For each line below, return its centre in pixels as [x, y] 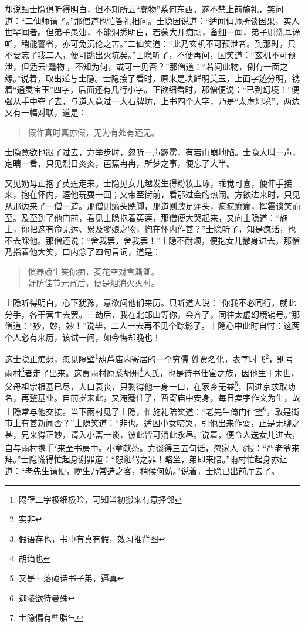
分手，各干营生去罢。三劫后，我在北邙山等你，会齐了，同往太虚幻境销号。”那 [152, 314]
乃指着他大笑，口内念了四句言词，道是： [83, 252]
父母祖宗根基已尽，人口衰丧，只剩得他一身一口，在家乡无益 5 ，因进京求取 [146, 385]
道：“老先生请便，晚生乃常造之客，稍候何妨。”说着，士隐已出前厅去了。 [142, 471]
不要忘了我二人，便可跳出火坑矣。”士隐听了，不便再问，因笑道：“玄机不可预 [150, 55]
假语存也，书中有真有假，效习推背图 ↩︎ [92, 538]
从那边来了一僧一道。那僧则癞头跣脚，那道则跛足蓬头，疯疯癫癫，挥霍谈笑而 [152, 205]
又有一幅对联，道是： [46, 112]
